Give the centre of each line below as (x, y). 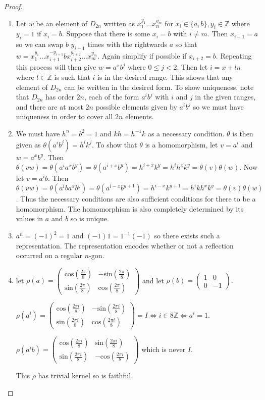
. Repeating (234, 55)
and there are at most (49, 106)
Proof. (13, 6)
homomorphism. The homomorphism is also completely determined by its (130, 208)
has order (60, 97)
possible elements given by (136, 106)
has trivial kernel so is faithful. (86, 376)
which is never (164, 349)
